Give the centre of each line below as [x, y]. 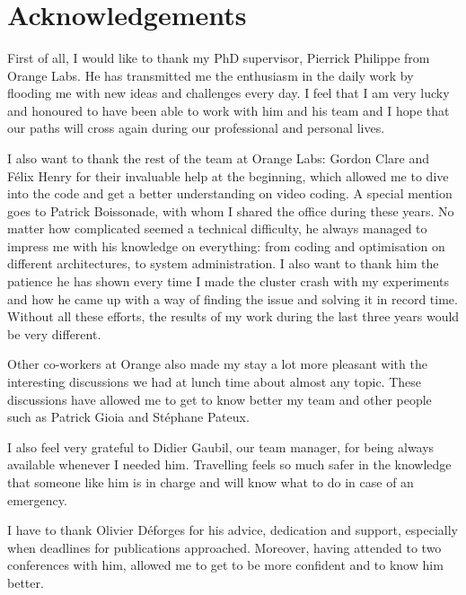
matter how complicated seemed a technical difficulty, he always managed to [217, 228]
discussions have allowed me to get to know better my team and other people [220, 399]
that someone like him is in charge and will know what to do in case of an [211, 482]
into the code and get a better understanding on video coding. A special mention [230, 193]
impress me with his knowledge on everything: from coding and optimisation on [226, 245]
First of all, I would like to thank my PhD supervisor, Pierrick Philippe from [219, 57]
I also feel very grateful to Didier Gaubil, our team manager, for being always [221, 446]
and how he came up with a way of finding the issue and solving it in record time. [233, 298]
